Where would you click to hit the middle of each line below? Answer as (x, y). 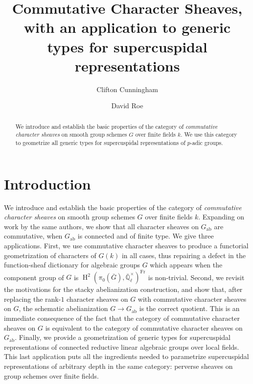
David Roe (127, 106)
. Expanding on (221, 217)
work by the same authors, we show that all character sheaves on (101, 226)
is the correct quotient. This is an (189, 308)
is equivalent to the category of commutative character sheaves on (144, 327)
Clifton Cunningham (127, 89)
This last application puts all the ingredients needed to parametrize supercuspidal (126, 356)
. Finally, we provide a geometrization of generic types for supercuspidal (123, 337)
